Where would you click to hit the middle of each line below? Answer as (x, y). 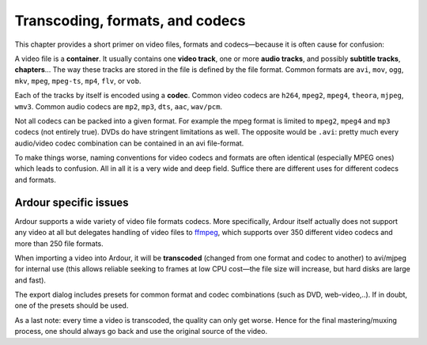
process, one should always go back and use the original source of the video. (141, 332)
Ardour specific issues (72, 202)
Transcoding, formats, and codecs (130, 21)
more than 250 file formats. (59, 243)
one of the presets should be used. (72, 305)
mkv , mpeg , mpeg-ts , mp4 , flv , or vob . (78, 81)
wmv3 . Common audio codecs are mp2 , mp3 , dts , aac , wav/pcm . (119, 106)
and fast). (30, 280)
